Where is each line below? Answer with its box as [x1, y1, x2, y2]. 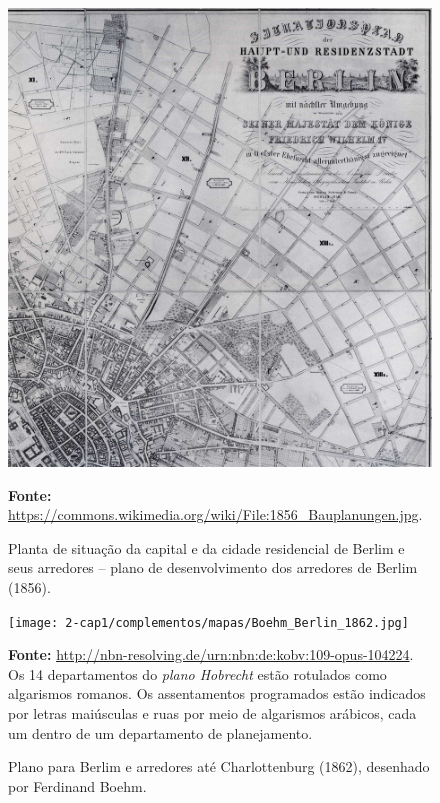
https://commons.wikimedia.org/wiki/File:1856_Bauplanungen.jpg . [8, 504, 423, 525]
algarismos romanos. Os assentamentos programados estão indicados [8, 683, 426, 704]
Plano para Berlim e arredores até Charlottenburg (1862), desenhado [8, 756, 430, 777]
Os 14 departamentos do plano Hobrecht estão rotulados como [8, 663, 387, 684]
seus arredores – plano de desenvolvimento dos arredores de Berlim [8, 557, 418, 578]
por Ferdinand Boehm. [8, 775, 147, 796]
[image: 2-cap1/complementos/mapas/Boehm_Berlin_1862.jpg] [8, 615, 409, 630]
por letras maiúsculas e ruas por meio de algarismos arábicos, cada [8, 702, 417, 723]
